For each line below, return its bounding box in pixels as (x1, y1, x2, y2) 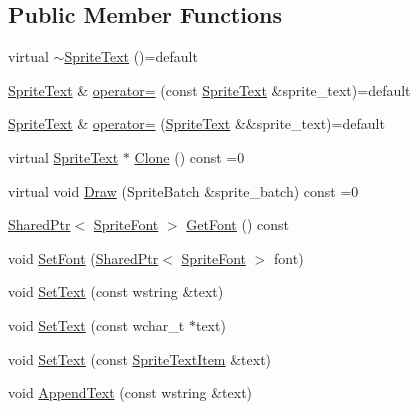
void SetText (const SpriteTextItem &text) (8, 348, 272, 369)
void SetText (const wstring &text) (8, 281, 224, 302)
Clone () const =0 (134, 146, 245, 167)
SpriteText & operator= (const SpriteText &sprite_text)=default (8, 79, 411, 100)
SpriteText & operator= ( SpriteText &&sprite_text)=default (8, 113, 385, 134)
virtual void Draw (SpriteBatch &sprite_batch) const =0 (8, 180, 359, 201)
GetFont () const (186, 214, 289, 235)
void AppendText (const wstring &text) (8, 382, 253, 403)
